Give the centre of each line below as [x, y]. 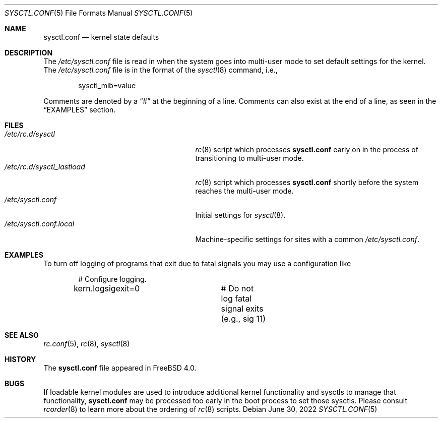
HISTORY [20, 359]
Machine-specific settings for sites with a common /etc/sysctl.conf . [307, 239]
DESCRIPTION [29, 53]
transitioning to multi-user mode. [249, 158]
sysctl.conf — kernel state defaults [101, 37]
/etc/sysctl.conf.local [40, 224]
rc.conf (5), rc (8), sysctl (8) [87, 344]
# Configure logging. [112, 279]
